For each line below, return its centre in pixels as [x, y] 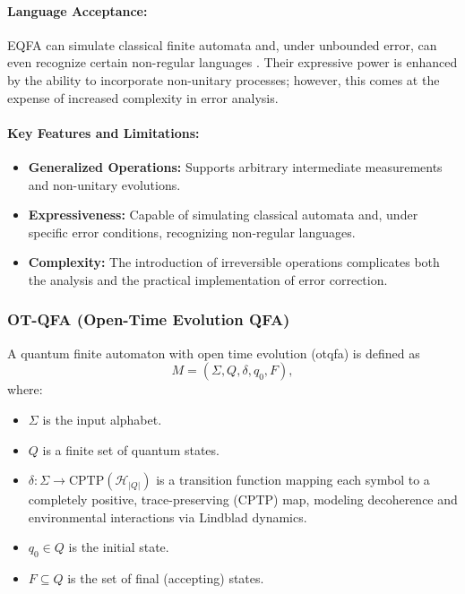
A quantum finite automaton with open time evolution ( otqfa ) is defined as [214, 353]
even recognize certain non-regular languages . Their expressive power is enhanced [232, 62]
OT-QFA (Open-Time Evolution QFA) [149, 319]
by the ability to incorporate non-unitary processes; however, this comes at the [224, 79]
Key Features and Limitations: [103, 132]
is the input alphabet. [102, 419]
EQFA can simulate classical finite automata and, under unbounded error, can [222, 44]
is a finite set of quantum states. [131, 449]
